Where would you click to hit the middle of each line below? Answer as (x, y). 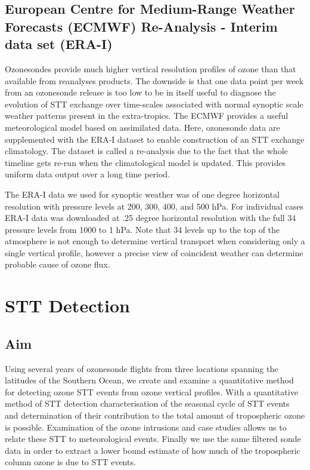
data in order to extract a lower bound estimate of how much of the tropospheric (153, 450)
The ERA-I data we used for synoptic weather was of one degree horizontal (142, 194)
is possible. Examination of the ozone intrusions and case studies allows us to (146, 427)
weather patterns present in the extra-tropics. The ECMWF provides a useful (147, 116)
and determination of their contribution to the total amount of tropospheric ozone (155, 415)
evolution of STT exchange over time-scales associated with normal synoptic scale (154, 104)
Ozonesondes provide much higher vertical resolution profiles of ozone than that (151, 68)
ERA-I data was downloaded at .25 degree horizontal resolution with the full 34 (151, 218)
